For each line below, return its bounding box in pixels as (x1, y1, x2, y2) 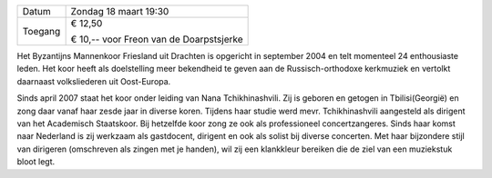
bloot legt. (16, 156, 56, 167)
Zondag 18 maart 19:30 (70, 5, 169, 17)
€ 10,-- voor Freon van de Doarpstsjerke (70, 33, 243, 45)
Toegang (22, 25, 61, 37)
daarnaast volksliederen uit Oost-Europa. (16, 75, 171, 86)
